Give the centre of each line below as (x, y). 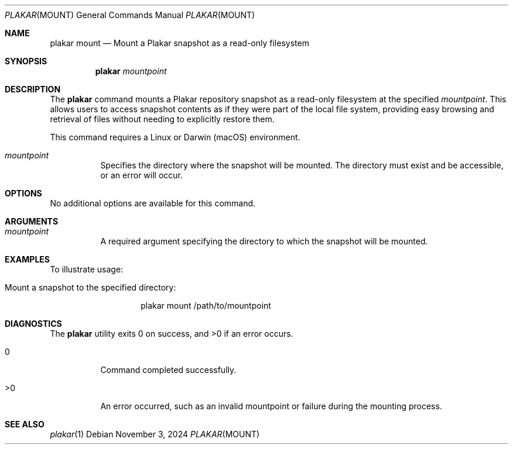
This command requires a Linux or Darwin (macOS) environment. (175, 137)
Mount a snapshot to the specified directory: (90, 287)
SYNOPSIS (26, 61)
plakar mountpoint (131, 71)
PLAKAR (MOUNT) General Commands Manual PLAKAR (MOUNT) (130, 15)
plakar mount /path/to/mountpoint (206, 305)
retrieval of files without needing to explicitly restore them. (162, 119)
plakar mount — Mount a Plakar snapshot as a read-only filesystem (179, 43)
